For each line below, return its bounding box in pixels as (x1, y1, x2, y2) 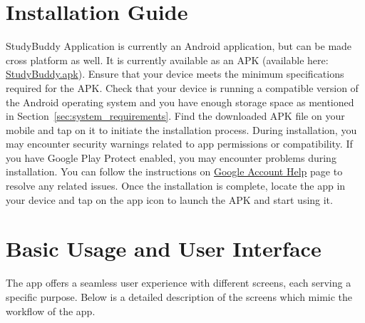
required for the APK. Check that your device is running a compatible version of (6, 80, 359, 95)
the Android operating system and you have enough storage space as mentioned (6, 94, 354, 109)
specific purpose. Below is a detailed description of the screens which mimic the (6, 289, 353, 304)
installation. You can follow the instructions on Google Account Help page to (6, 164, 343, 179)
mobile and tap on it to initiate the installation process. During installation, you (6, 122, 357, 137)
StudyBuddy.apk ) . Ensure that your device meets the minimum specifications (6, 66, 344, 81)
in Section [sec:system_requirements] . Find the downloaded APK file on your (6, 108, 345, 123)
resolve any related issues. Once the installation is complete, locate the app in (6, 178, 346, 193)
